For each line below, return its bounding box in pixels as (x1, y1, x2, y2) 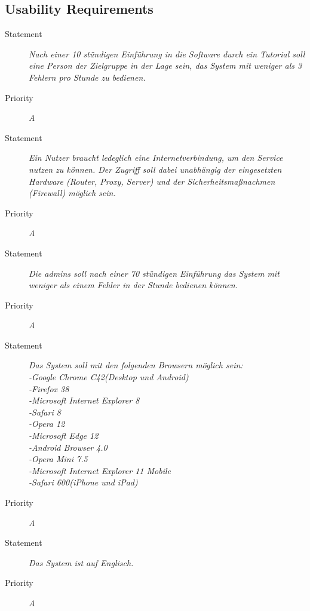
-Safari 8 (29, 405, 61, 418)
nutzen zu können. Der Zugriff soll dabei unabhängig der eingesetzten (29, 163, 282, 175)
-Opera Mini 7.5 (29, 453, 88, 465)
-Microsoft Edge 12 (29, 429, 99, 442)
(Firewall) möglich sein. (29, 187, 116, 199)
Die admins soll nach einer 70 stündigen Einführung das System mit (29, 267, 280, 279)
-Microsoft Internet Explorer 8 (29, 394, 140, 407)
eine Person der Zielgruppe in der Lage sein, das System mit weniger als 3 (29, 59, 302, 72)
